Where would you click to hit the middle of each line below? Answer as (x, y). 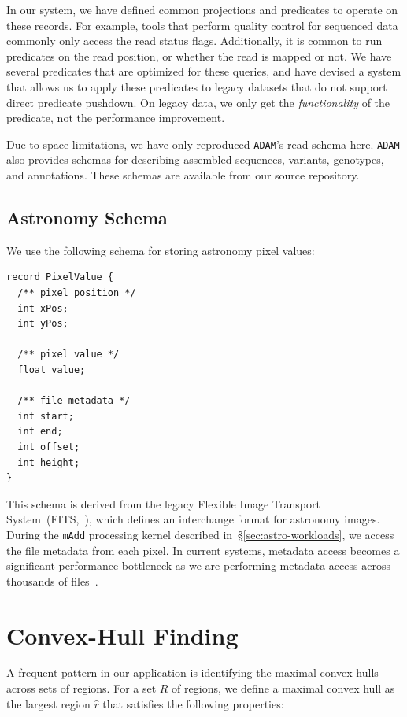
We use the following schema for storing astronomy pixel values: (161, 250)
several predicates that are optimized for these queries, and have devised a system (204, 71)
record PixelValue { (60, 277)
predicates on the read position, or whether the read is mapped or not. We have (199, 55)
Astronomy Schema (87, 217)
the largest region (48, 703)
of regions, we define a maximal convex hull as (283, 688)
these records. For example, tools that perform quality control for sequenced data (202, 25)
